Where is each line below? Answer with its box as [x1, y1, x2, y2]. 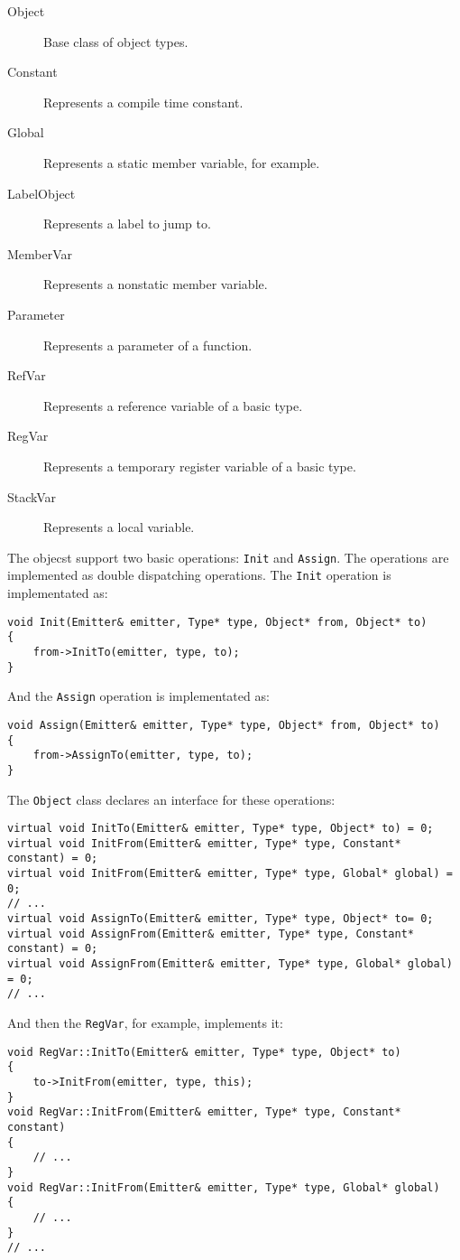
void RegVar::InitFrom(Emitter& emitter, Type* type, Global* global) [7, 1181, 440, 1194]
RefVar [7, 366, 46, 385]
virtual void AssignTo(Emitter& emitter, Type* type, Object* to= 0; [7, 912, 434, 926]
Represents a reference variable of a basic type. [43, 396, 303, 415]
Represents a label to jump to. [43, 214, 211, 233]
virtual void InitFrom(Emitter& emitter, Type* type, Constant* [7, 836, 401, 850]
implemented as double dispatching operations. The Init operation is [7, 565, 391, 584]
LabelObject [7, 183, 76, 202]
